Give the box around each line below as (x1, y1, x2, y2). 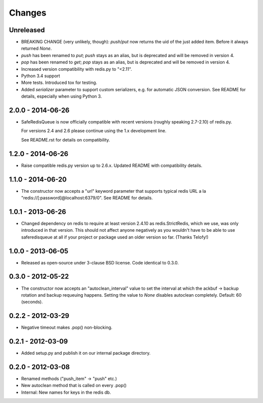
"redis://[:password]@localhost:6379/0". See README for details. (21, 195, 153, 201)
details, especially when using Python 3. (21, 93, 102, 100)
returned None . (21, 45, 52, 51)
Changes (9, 7, 46, 18)
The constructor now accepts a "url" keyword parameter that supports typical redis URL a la (21, 188, 207, 194)
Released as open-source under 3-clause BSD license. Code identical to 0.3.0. (21, 260, 179, 265)
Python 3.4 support (21, 73, 60, 79)
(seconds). (21, 299, 43, 305)
